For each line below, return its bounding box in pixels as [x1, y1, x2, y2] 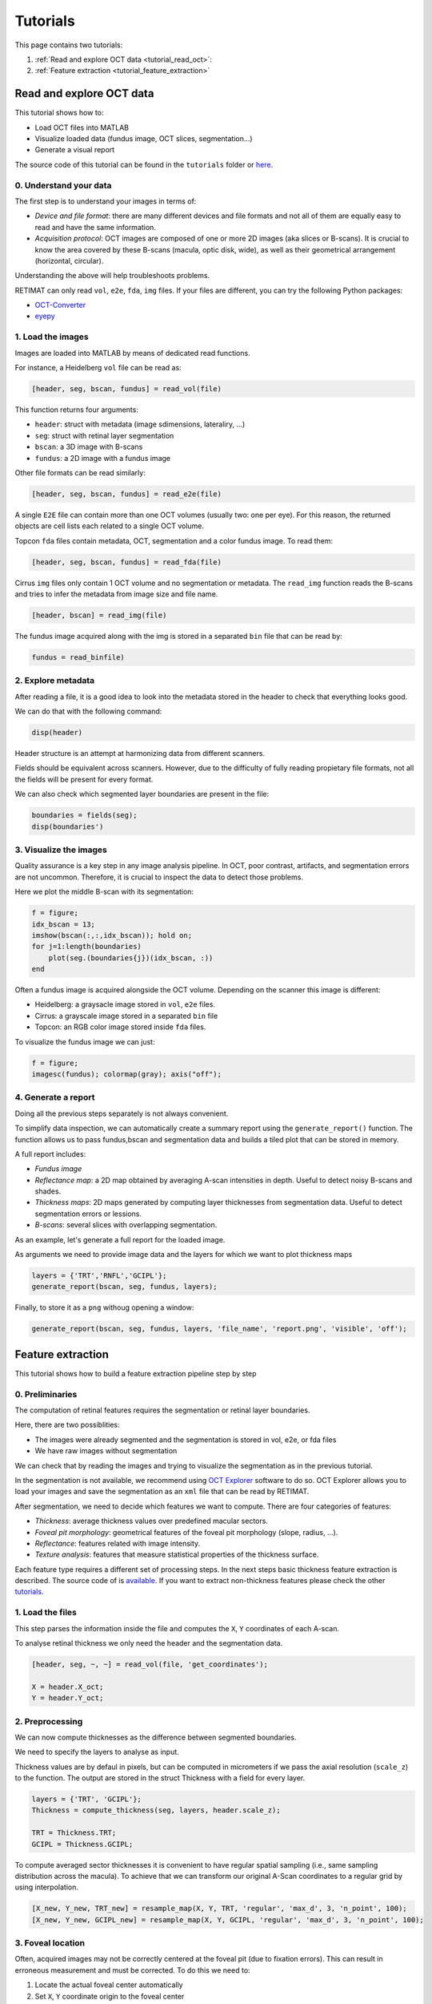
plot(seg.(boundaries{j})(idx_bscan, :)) [48, 953, 214, 962]
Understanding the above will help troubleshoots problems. [14, 271, 210, 281]
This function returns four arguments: [14, 405, 139, 414]
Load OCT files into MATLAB [34, 123, 130, 132]
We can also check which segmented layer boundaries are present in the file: [14, 790, 270, 799]
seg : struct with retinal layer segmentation [34, 430, 174, 440]
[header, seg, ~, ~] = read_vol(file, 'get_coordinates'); [31, 1659, 268, 1669]
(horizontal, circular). [34, 256, 104, 265]
